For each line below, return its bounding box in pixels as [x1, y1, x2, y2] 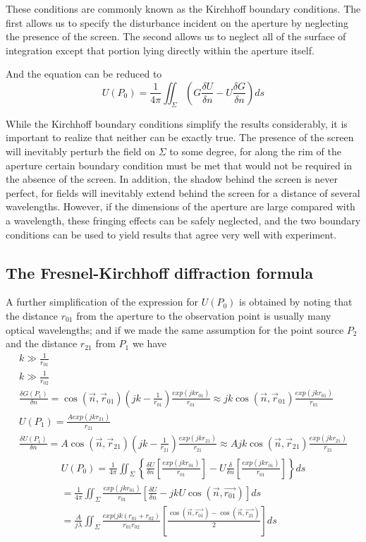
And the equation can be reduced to [6, 66, 162, 81]
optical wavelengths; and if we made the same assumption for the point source [6, 322, 344, 337]
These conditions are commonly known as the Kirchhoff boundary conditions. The [6, 1, 361, 16]
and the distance [6, 336, 78, 351]
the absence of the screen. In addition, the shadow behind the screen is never [6, 171, 338, 186]
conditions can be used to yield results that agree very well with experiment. [6, 227, 337, 241]
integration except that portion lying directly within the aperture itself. [6, 42, 315, 57]
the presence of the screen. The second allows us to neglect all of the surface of [6, 29, 346, 44]
